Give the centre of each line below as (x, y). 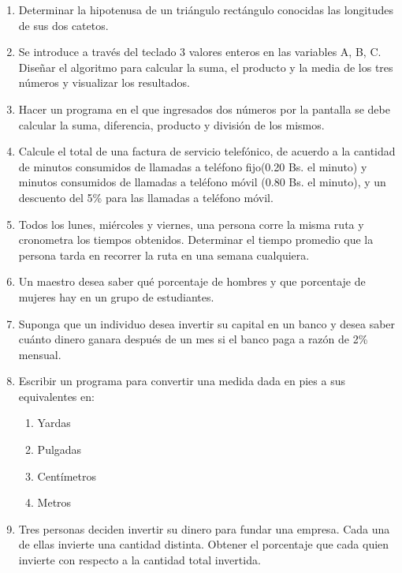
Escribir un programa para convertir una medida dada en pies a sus (182, 381)
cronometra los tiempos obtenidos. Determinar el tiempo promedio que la (196, 240)
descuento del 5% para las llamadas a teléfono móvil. (146, 197)
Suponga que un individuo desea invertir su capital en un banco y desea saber (207, 323)
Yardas (54, 423)
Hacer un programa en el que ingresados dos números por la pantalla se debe (204, 109)
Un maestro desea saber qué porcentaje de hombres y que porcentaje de (192, 281)
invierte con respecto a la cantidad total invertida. (140, 560)
